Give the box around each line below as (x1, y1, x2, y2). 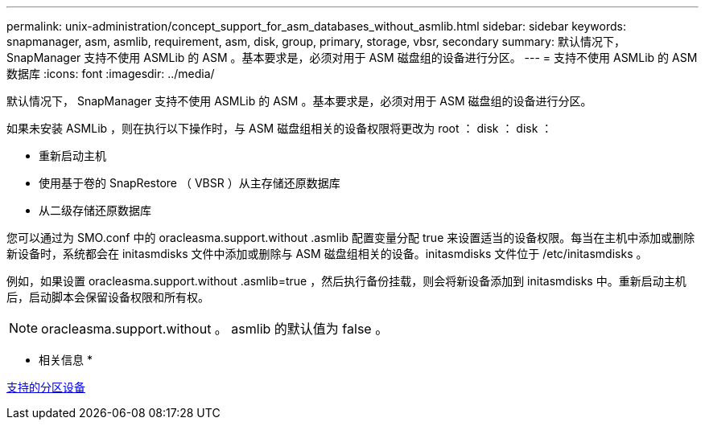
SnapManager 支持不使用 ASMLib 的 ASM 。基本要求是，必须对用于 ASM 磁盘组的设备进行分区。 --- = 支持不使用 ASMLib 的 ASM (6, 51, 698, 64)
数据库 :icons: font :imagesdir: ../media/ (6, 67, 215, 80)
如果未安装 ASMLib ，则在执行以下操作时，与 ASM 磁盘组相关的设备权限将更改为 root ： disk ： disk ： (6, 121, 553, 135)
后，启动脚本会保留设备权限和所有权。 (6, 290, 209, 304)
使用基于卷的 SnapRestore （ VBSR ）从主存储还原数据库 (39, 176, 340, 190)
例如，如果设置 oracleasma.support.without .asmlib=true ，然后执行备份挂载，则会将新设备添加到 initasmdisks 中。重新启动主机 (6, 274, 686, 288)
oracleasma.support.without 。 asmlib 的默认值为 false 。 (41, 321, 389, 337)
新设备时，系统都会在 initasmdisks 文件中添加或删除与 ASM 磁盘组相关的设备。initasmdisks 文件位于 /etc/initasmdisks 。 (6, 247, 648, 260)
